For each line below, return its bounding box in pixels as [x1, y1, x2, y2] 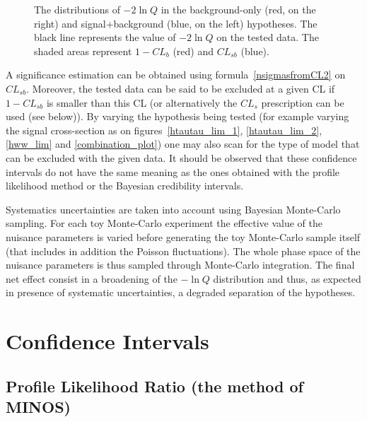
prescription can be [261, 95, 344, 110]
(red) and [173, 43, 214, 58]
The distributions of [34, 2, 120, 16]
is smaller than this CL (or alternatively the [46, 95, 238, 110]
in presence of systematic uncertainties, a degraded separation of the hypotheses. [6, 285, 356, 300]
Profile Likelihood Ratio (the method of [6, 375, 303, 397]
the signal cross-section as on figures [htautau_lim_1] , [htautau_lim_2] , [6, 122, 322, 137]
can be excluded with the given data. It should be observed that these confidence [6, 150, 357, 165]
